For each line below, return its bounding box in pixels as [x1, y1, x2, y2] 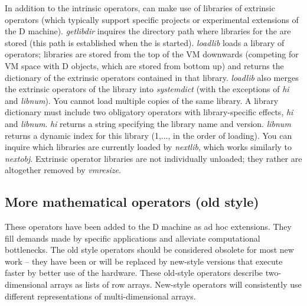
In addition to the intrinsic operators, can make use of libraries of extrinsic [5, 2, 275, 14]
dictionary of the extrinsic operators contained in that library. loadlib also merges [5, 71, 299, 83]
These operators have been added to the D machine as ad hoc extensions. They [5, 220, 292, 233]
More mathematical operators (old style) [5, 193, 259, 211]
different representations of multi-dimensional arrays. [5, 289, 196, 302]
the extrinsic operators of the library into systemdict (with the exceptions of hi [5, 83, 289, 95]
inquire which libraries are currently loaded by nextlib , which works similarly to [5, 141, 292, 153]
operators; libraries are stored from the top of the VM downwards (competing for [5, 48, 299, 60]
